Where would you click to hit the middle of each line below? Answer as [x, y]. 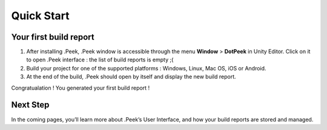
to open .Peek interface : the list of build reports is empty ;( [100, 60]
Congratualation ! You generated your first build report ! [81, 88]
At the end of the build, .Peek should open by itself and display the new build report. [131, 77]
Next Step [30, 105]
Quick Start [40, 16]
